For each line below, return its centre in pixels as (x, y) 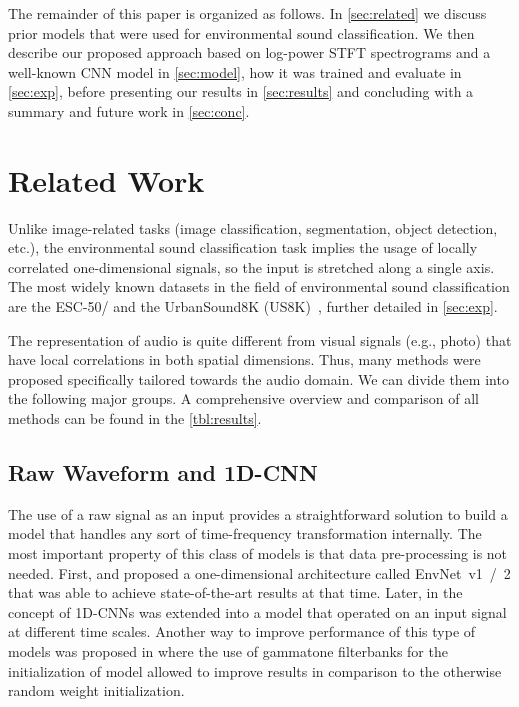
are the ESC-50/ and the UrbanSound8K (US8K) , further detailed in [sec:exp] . (253, 306)
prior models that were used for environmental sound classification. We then (241, 32)
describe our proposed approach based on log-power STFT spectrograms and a (249, 52)
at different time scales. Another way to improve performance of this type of (242, 631)
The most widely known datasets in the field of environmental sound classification (259, 286)
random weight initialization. (96, 690)
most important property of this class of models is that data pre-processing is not (258, 553)
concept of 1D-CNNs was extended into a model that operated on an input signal (257, 611)
